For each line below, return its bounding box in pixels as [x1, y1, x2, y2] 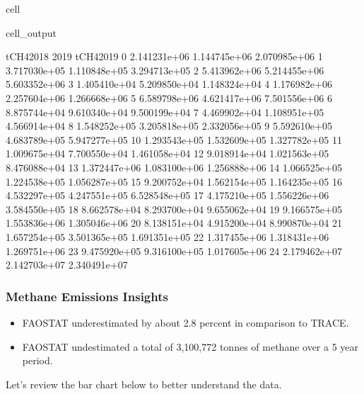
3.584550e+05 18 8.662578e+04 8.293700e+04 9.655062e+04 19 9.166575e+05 [6, 201, 342, 216]
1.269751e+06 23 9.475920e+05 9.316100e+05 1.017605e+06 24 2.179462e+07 [6, 243, 342, 258]
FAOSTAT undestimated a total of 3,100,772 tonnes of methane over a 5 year [22, 339, 359, 354]
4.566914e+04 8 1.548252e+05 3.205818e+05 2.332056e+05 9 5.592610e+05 [6, 118, 332, 133]
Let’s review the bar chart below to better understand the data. [6, 376, 282, 391]
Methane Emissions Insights [6, 287, 168, 305]
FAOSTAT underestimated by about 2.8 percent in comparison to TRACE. [22, 315, 349, 330]
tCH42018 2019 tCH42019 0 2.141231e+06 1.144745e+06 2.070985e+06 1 [6, 49, 323, 64]
